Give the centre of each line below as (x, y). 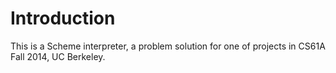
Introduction (63, 18)
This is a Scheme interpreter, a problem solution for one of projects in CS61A (168, 46)
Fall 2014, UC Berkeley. (58, 56)
